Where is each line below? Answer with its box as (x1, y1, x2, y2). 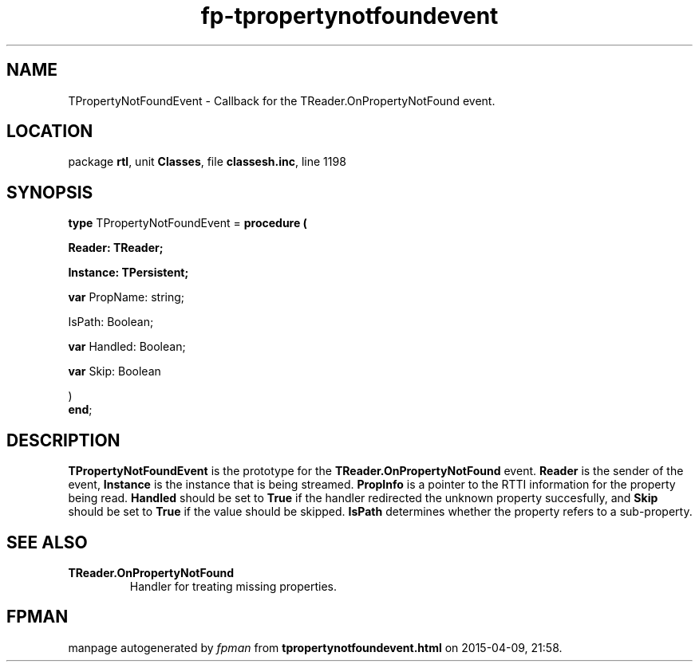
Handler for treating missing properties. (129, 579, 337, 593)
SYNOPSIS (6, 182, 93, 202)
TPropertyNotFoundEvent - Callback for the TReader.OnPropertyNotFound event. (68, 93, 496, 108)
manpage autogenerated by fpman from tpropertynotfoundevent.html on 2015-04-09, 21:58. (68, 640, 563, 654)
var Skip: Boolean (68, 364, 161, 379)
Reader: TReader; (68, 241, 164, 255)
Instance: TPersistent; (68, 265, 189, 280)
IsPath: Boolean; (68, 315, 154, 329)
